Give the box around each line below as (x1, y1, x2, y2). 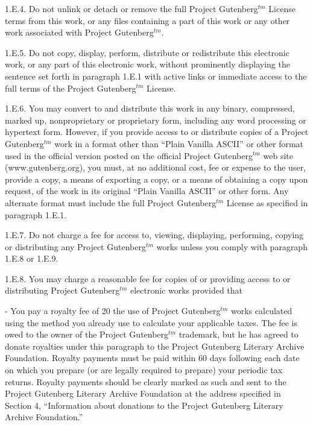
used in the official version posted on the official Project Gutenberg (5, 149, 253, 162)
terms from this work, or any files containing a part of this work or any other (5, 14, 290, 27)
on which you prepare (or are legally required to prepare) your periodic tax (5, 364, 283, 376)
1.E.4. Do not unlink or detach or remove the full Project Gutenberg (5, 2, 258, 14)
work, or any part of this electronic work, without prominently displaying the (5, 58, 290, 71)
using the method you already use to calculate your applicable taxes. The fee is (5, 316, 297, 329)
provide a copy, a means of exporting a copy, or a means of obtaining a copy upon (5, 172, 308, 185)
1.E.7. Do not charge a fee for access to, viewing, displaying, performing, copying (5, 228, 304, 241)
